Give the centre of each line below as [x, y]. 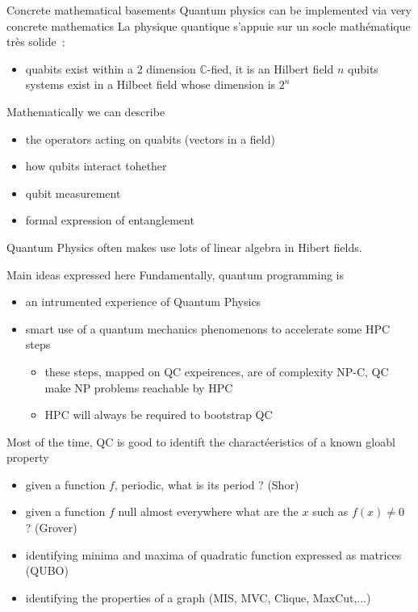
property [28, 457]
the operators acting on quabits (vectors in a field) [150, 138]
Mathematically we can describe [86, 111]
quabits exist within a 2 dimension [111, 68]
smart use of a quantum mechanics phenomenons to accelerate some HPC [208, 328]
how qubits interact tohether [96, 166]
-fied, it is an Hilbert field [270, 68]
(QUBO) [47, 570]
